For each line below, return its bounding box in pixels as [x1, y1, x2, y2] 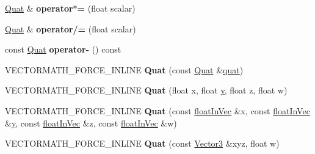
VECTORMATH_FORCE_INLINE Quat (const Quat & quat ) [5, 63, 244, 76]
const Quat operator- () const [5, 43, 121, 56]
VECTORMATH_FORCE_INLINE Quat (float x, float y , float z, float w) [5, 84, 288, 97]
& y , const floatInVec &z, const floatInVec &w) [5, 116, 177, 129]
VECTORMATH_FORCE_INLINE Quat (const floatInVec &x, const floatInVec [5, 104, 310, 117]
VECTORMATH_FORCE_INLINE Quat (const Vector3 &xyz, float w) [5, 137, 280, 150]
